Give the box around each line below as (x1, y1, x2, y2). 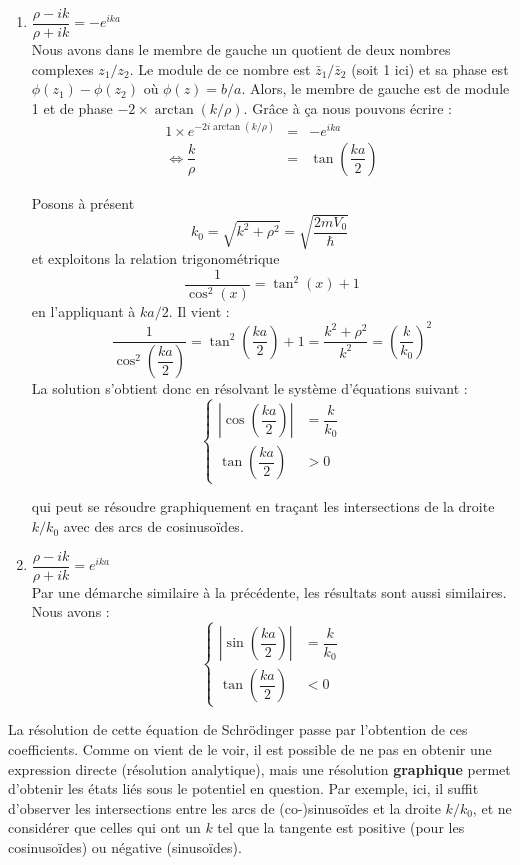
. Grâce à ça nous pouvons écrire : (243, 97, 452, 118)
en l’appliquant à (31, 300, 136, 321)
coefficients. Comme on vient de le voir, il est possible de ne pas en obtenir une (8, 739, 492, 760)
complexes (31, 58, 94, 79)
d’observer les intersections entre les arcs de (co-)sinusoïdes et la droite (8, 797, 441, 818)
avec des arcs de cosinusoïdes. (63, 516, 244, 537)
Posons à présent (31, 193, 135, 213)
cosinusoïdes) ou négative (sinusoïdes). (8, 837, 242, 858)
